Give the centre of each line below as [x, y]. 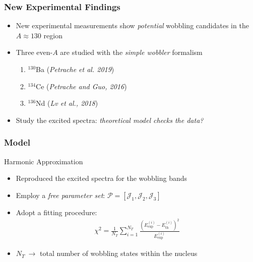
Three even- [34, 52]
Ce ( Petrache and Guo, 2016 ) [81, 86]
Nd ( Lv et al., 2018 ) [67, 103]
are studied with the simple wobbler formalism [131, 52]
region [53, 35]
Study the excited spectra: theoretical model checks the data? [110, 120]
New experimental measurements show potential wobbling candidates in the [132, 25]
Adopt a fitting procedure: [56, 212]
